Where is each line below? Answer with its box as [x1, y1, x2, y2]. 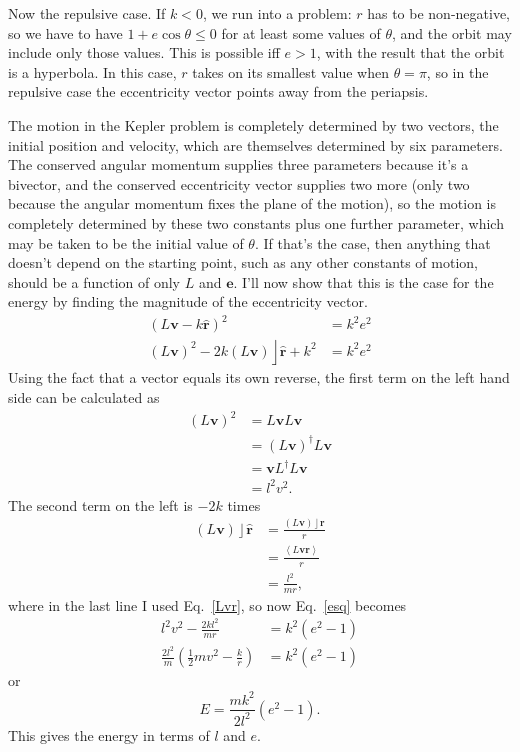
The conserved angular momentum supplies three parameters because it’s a [8, 154, 469, 175]
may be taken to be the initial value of [8, 232, 244, 253]
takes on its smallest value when [192, 61, 389, 82]
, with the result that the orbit [316, 42, 505, 63]
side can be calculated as [8, 387, 160, 408]
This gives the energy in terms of [8, 724, 210, 745]
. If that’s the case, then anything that [254, 232, 491, 253]
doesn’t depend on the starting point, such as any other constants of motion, [8, 252, 478, 273]
